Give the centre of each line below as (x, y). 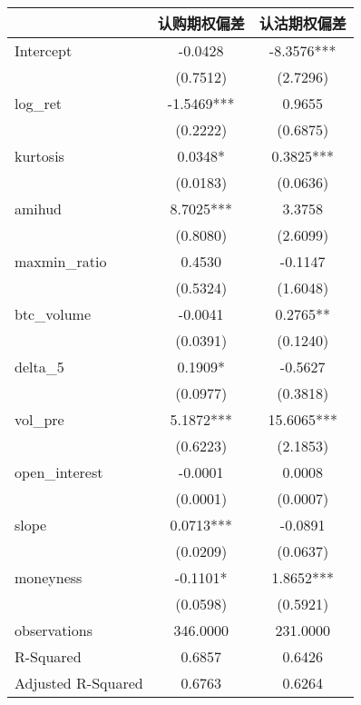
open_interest (59, 472)
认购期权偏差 (201, 23)
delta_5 (39, 367)
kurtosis (39, 156)
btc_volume (53, 314)
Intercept (44, 50)
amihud (39, 209)
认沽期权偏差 (302, 23)
